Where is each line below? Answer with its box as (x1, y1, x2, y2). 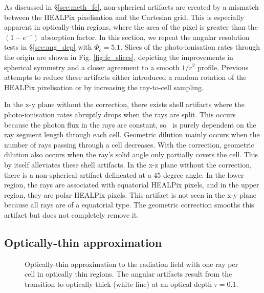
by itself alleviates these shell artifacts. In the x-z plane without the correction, (4, 159, 252, 170)
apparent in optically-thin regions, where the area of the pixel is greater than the (4, 22, 258, 32)
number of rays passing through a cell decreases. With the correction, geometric (4, 139, 254, 150)
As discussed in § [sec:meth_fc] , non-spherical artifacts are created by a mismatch (4, 2, 259, 12)
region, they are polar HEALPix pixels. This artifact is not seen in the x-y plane (4, 189, 257, 200)
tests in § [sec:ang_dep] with (4, 41, 92, 52)
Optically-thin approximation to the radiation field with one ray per (25, 258, 238, 269)
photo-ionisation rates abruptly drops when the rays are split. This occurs (4, 109, 236, 119)
